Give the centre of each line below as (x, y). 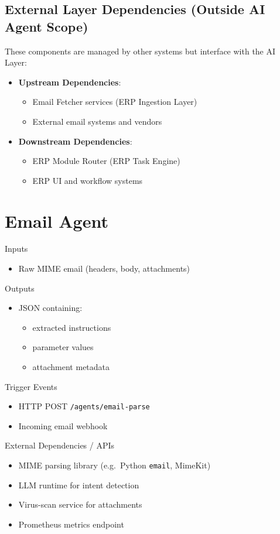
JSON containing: (50, 308)
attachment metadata (71, 367)
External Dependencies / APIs (60, 445)
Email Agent (57, 220)
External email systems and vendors (97, 121)
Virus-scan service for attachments (80, 504)
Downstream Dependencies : (75, 141)
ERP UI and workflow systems (88, 180)
